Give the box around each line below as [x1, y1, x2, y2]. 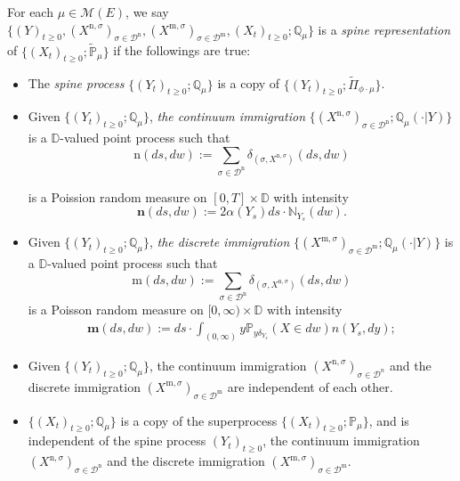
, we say [125, 3, 169, 20]
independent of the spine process [28, 431, 206, 450]
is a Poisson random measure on [28, 300, 204, 319]
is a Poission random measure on [28, 187, 207, 206]
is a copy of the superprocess [120, 411, 278, 429]
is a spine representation [318, 20, 451, 38]
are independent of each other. [227, 377, 393, 395]
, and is [368, 411, 409, 429]
